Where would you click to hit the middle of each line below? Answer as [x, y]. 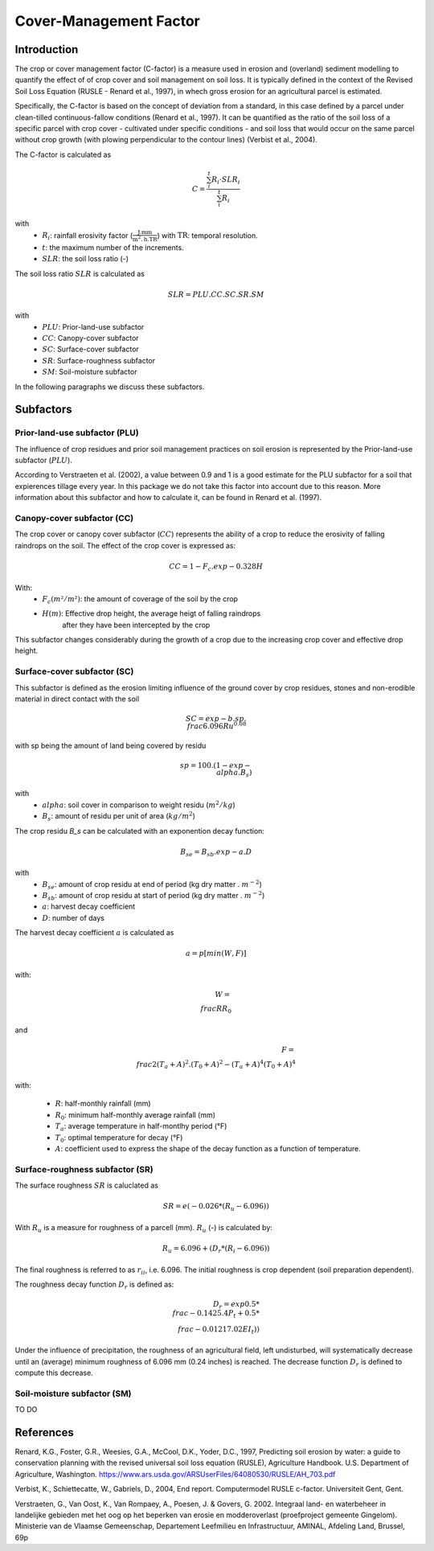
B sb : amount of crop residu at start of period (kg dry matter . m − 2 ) [154, 896]
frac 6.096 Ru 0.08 [217, 726]
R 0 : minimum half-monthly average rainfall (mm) [135, 1116]
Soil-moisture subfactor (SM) [73, 1393]
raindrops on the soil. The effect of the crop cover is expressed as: [125, 545]
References [44, 1432]
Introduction [47, 49]
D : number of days [73, 917]
